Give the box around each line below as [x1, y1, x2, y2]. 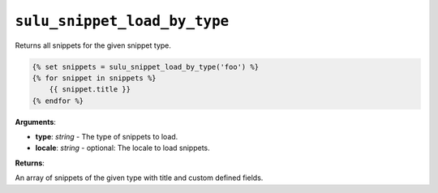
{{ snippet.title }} [49, 85, 131, 94]
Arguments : [15, 117, 57, 127]
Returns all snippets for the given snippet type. [15, 41, 172, 50]
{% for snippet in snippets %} [32, 73, 157, 83]
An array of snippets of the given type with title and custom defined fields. [15, 173, 264, 182]
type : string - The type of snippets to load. [35, 132, 178, 142]
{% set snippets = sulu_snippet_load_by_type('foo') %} [32, 62, 260, 71]
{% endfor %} [32, 96, 84, 105]
